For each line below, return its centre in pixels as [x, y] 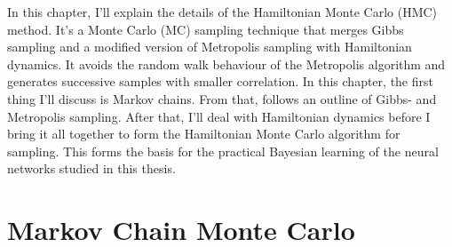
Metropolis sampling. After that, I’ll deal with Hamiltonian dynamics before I [219, 116]
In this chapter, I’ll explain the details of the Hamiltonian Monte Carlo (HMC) [222, 12]
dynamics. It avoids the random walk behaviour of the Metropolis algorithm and [226, 64]
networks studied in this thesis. [91, 168]
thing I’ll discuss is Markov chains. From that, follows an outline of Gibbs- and [222, 98]
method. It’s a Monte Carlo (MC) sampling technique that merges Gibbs [206, 29]
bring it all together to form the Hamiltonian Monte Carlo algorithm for [204, 134]
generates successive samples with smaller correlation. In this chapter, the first [220, 81]
